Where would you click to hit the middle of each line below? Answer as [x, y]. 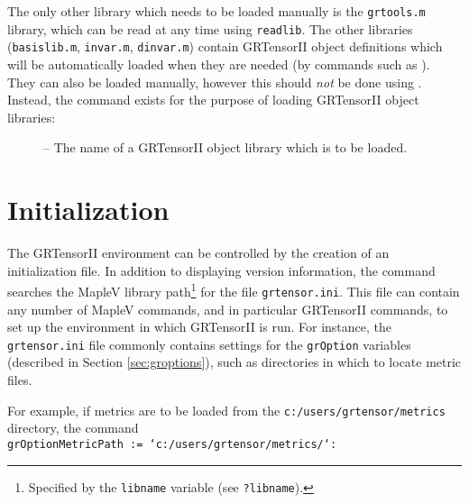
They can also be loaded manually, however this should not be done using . [215, 82]
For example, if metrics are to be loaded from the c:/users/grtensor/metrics [226, 410]
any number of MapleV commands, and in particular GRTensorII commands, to [228, 309]
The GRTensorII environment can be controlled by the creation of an [198, 253]
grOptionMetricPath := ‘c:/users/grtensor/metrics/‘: [172, 444]
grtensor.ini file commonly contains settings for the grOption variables [209, 344]
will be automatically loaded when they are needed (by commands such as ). [219, 64]
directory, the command [73, 428]
